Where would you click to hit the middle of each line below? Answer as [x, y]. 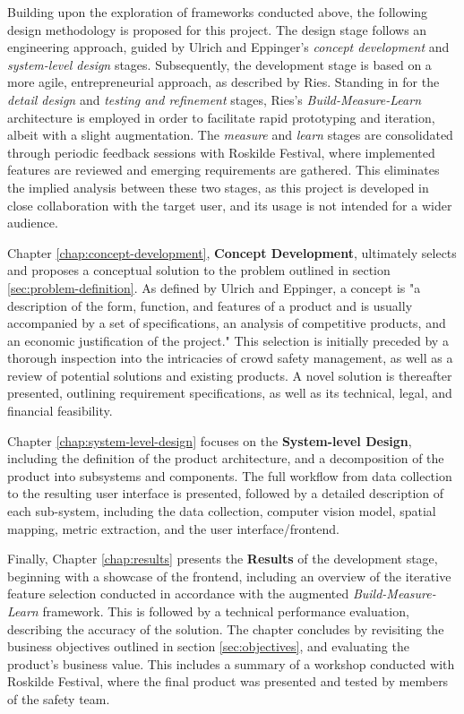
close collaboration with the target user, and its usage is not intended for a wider [230, 205]
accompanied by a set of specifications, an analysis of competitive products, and [227, 323]
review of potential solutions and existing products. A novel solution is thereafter [230, 375]
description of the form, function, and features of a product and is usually [210, 305]
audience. [33, 223]
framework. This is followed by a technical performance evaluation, [226, 611]
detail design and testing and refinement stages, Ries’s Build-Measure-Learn [215, 99]
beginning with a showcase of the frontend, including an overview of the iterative [229, 576]
